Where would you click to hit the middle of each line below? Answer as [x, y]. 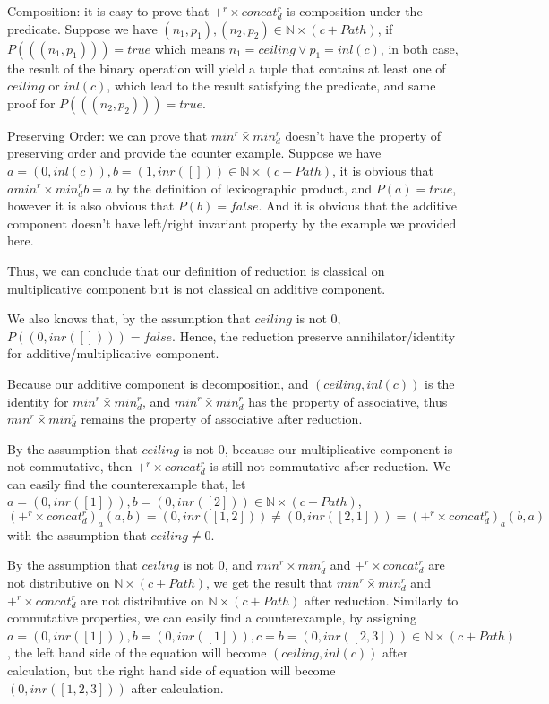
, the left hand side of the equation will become [137, 652]
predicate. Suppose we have [82, 28]
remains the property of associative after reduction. [222, 419]
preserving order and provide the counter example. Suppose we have [194, 153]
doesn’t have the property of [363, 135]
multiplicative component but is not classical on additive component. [197, 288]
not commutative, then [70, 466]
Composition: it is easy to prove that [108, 11]
